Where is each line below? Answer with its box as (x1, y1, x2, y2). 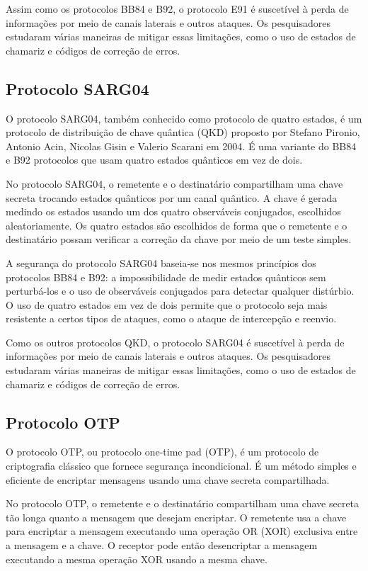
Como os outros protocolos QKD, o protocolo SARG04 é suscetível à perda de (6, 334, 345, 349)
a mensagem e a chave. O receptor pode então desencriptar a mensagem (6, 538, 318, 553)
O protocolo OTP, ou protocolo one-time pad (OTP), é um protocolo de (6, 444, 319, 459)
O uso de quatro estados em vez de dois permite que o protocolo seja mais (6, 297, 328, 312)
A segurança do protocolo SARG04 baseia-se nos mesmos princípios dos (6, 255, 316, 270)
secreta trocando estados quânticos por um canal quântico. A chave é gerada (6, 190, 338, 205)
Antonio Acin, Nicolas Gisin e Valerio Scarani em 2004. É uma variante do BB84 (6, 138, 357, 153)
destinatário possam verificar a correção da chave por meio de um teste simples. (6, 232, 352, 247)
